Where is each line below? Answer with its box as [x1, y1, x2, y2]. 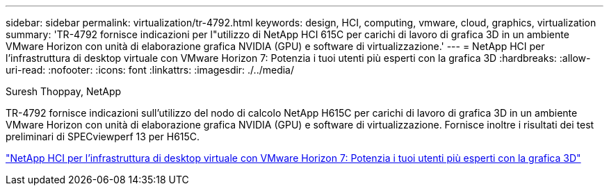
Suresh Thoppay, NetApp [6, 85, 122, 97]
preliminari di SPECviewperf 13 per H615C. [6, 131, 200, 142]
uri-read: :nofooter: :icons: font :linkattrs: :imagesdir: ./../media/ [6, 64, 295, 76]
